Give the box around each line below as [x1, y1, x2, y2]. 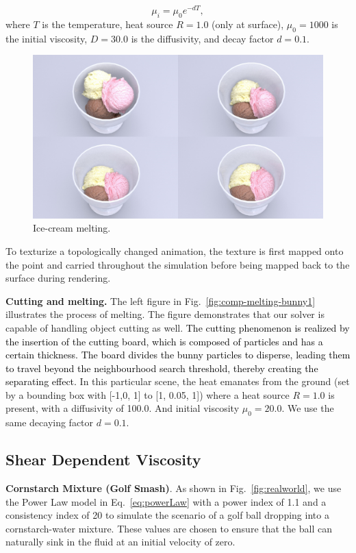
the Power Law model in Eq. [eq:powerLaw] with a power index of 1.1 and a [5, 494, 327, 508]
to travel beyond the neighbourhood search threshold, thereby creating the [5, 360, 318, 375]
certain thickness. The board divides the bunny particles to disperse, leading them [5, 347, 351, 362]
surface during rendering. [5, 271, 111, 285]
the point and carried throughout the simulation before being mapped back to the [5, 257, 350, 271]
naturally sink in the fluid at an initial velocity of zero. [5, 534, 236, 549]
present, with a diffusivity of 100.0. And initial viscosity [5, 401, 240, 415]
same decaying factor [5, 415, 94, 430]
